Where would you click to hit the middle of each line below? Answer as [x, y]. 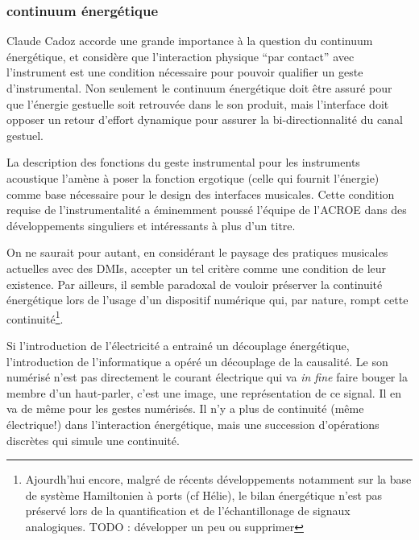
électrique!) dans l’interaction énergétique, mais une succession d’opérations [193, 424]
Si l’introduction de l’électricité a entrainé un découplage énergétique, [178, 345]
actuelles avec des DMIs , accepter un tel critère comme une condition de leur [197, 268]
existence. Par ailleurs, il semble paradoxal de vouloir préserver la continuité [195, 284]
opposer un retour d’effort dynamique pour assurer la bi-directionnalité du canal [205, 120]
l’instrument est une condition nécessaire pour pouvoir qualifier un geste [185, 72]
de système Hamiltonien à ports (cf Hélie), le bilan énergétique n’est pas [203, 495]
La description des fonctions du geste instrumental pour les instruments [183, 162]
